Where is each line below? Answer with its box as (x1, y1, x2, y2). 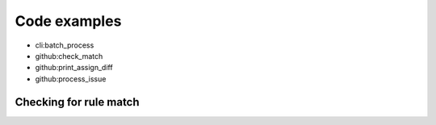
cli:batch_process (35, 40, 94, 50)
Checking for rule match (15, 95, 140, 109)
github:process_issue (35, 73, 107, 84)
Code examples (15, 12, 122, 30)
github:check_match (35, 51, 103, 60)
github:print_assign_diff (35, 63, 113, 73)
